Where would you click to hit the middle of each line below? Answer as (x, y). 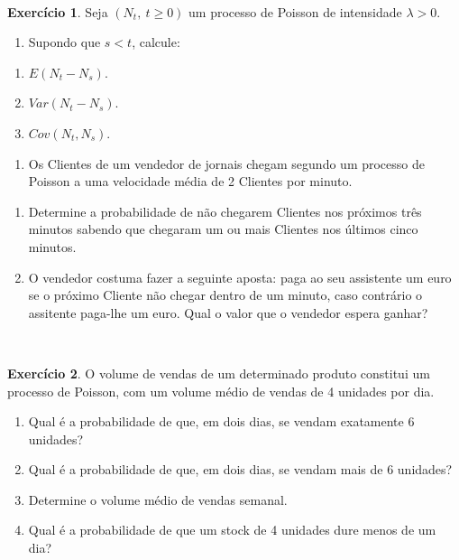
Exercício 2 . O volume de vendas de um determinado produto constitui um (219, 373)
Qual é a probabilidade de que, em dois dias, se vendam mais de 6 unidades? (240, 469)
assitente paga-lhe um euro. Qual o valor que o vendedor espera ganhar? (228, 312)
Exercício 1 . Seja (58, 11)
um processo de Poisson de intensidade (295, 11)
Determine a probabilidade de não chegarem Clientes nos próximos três (225, 211)
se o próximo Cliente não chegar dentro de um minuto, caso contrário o (225, 295)
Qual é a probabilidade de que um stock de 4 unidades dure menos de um (232, 530)
